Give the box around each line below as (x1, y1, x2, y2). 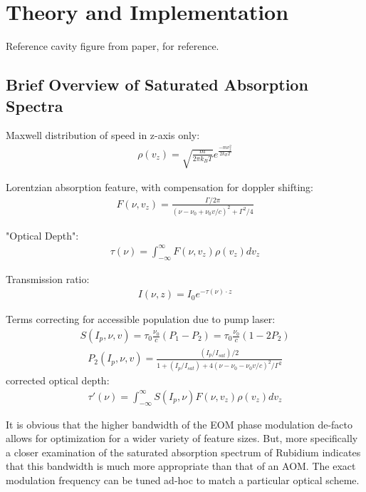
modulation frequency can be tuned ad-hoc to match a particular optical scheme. (6, 473, 360, 488)
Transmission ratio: (6, 271, 90, 286)
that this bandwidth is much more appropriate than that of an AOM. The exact (6, 458, 356, 473)
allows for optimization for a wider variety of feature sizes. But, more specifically (6, 431, 358, 446)
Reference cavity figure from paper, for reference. (6, 39, 219, 53)
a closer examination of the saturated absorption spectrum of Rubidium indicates (6, 444, 361, 459)
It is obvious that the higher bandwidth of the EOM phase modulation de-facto (6, 416, 353, 431)
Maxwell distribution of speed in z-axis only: (6, 128, 200, 143)
